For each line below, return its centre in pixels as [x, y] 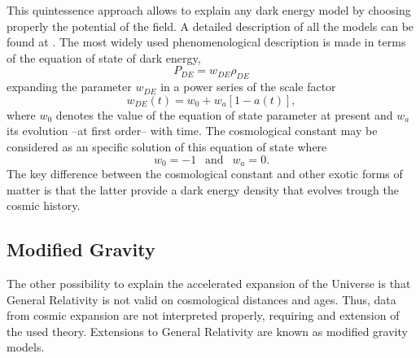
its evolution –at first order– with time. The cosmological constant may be [192, 131]
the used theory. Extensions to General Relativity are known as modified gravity [207, 331]
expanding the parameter [69, 87]
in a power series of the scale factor [248, 87]
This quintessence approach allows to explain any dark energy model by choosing [209, 10]
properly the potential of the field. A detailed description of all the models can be [210, 26]
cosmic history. [44, 205]
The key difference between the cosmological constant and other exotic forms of [205, 173]
